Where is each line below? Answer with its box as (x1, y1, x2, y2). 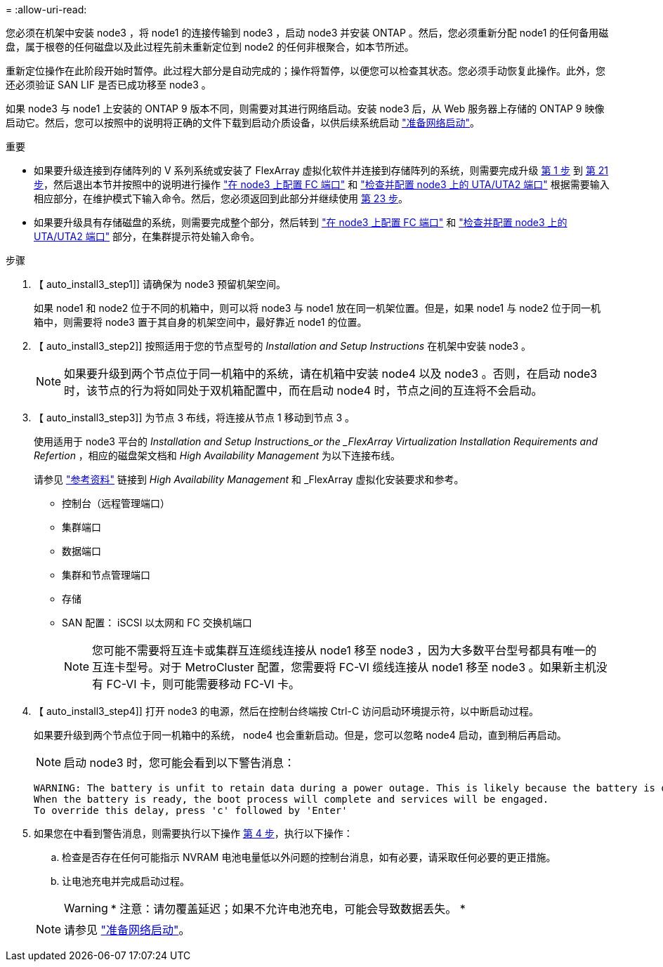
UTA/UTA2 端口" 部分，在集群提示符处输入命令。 (34, 230, 261, 242)
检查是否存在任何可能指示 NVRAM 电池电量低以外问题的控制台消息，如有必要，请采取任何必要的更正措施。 (62, 851, 556, 863)
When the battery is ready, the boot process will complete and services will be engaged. (34, 794, 549, 805)
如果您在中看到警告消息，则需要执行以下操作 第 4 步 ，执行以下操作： (34, 827, 353, 839)
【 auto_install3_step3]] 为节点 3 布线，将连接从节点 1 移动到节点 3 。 (34, 412, 355, 423)
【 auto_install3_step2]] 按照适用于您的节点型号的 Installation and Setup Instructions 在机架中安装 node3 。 (34, 340, 532, 352)
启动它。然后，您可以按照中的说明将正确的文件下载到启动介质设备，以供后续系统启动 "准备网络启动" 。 (6, 117, 480, 129)
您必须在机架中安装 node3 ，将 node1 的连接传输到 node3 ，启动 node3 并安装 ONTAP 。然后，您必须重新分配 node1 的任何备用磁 (6, 27, 609, 39)
